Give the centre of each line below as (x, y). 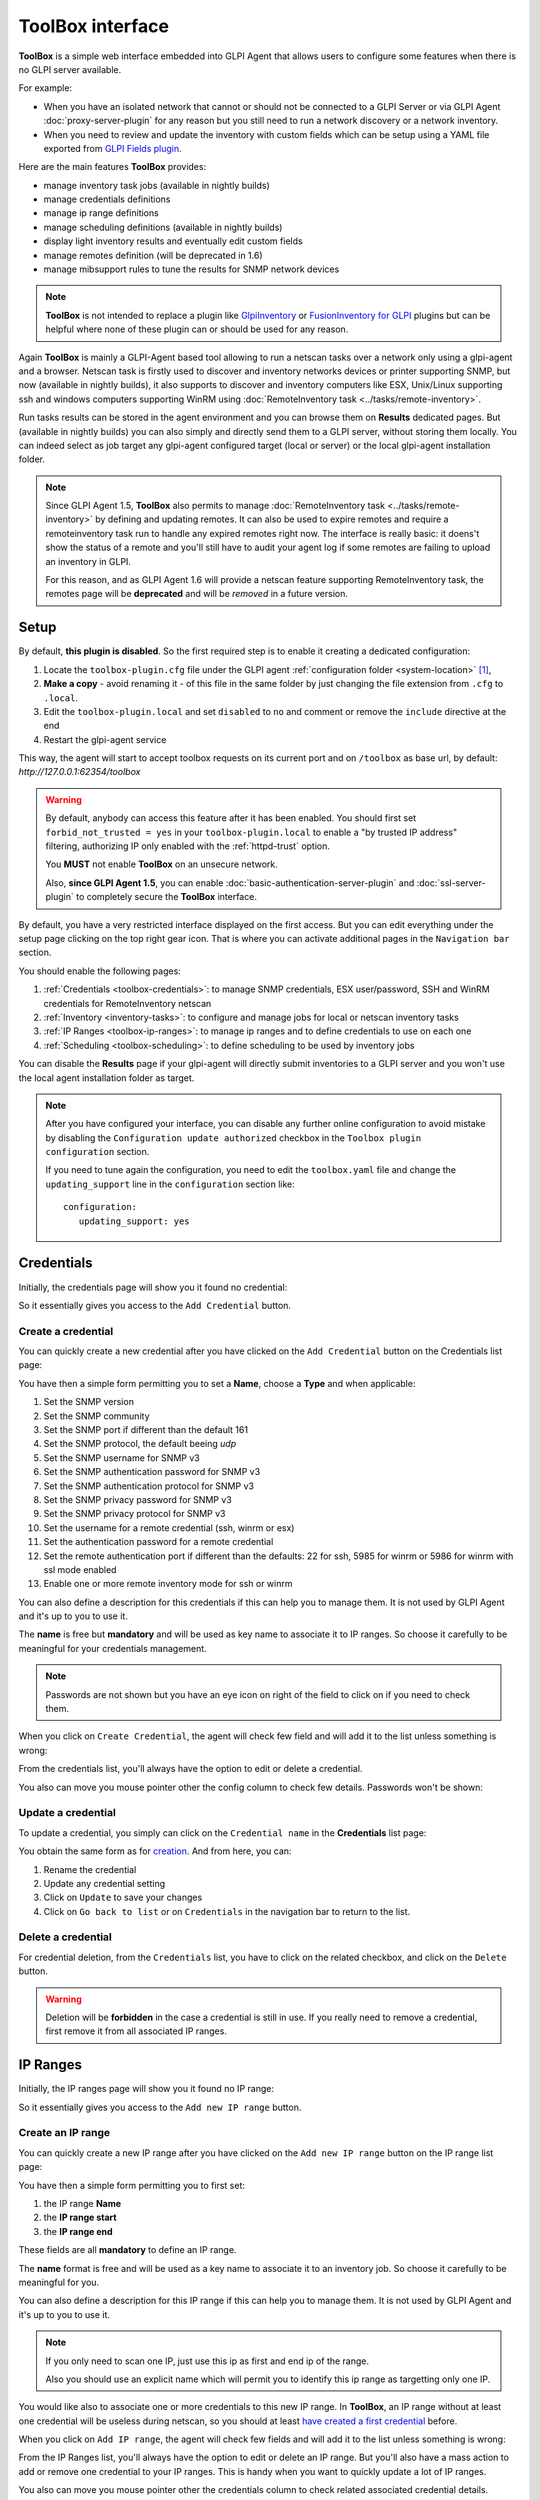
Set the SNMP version (89, 1402)
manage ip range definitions (101, 213)
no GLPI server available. (70, 69)
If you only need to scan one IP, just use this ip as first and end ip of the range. (207, 2361)
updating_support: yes (134, 1221)
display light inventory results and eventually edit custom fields (173, 241)
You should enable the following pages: (100, 971)
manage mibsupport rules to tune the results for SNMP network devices (191, 269)
